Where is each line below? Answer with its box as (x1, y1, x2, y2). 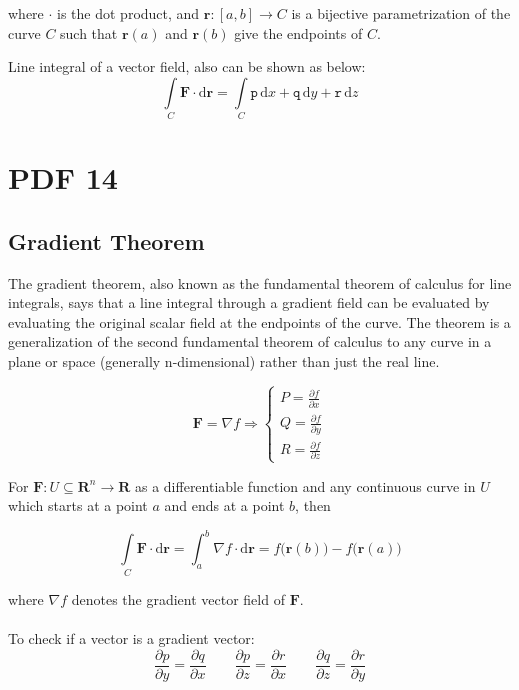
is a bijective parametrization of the (291, 3, 511, 23)
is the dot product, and (57, 3, 200, 23)
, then (295, 495, 331, 516)
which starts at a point (8, 495, 148, 516)
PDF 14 (8, 157, 118, 198)
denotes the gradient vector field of (71, 588, 285, 609)
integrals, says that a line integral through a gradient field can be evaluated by (8, 292, 490, 313)
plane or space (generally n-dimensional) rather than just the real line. (8, 351, 440, 372)
